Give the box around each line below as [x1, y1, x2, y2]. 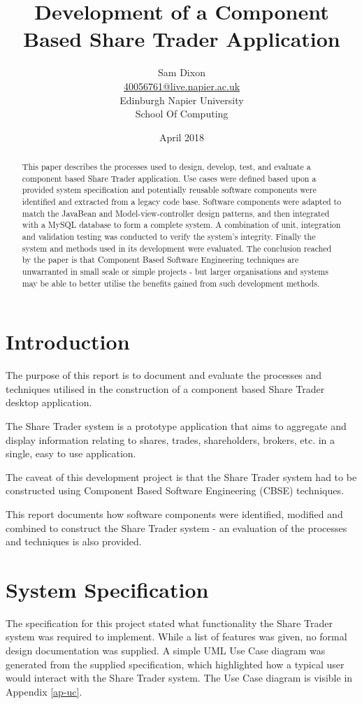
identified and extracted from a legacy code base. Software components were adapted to [22, 196, 342, 208]
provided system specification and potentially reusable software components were [22, 184, 317, 196]
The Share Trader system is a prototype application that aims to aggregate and [6, 419, 347, 433]
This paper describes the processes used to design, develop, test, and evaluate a [22, 161, 311, 173]
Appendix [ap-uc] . [6, 684, 82, 698]
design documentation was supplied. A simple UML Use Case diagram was [6, 643, 326, 658]
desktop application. [6, 395, 92, 410]
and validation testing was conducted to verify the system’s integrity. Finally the [22, 231, 316, 243]
